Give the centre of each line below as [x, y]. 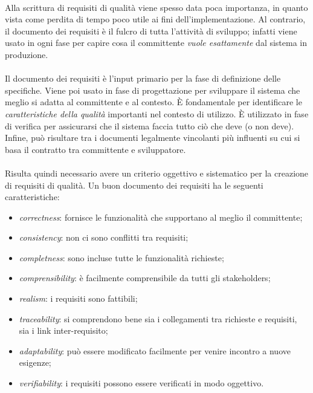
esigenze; [35, 362]
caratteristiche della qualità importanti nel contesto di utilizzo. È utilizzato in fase [157, 113]
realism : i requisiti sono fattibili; [78, 298]
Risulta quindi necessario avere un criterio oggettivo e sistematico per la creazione [157, 173]
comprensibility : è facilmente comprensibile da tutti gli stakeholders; [145, 278]
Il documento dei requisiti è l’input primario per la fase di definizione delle [143, 78]
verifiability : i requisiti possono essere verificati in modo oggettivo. [141, 383]
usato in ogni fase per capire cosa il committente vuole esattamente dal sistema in [156, 43]
